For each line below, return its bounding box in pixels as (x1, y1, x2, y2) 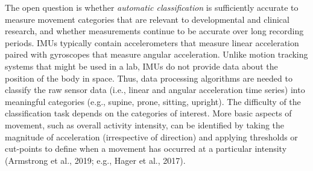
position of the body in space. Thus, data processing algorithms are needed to (5, 71, 292, 84)
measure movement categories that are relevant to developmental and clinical (5, 13, 289, 25)
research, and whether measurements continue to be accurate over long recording (5, 25, 304, 37)
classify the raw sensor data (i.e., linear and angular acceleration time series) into (5, 83, 305, 96)
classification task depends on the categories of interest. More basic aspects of (5, 107, 292, 119)
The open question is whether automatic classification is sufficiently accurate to (5, 1, 299, 13)
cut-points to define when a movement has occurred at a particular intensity (5, 142, 287, 155)
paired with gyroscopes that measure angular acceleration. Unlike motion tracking (5, 48, 308, 61)
